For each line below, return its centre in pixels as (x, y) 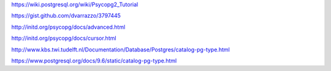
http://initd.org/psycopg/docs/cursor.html (64, 38)
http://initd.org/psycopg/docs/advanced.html (68, 27)
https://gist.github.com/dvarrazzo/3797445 (66, 16)
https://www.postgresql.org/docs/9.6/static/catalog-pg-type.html (94, 61)
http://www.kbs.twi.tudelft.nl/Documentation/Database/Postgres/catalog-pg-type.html (120, 50)
